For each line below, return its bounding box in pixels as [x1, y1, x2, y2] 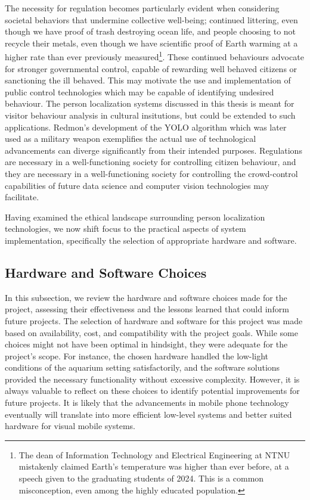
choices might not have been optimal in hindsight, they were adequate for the [5, 338, 288, 350]
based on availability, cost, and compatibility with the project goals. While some [5, 326, 298, 338]
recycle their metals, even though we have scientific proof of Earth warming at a [5, 36, 298, 49]
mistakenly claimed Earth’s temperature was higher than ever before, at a [18, 460, 289, 473]
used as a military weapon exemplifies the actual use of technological [5, 132, 256, 145]
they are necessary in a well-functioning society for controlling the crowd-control [5, 167, 298, 179]
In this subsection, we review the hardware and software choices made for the [5, 291, 287, 303]
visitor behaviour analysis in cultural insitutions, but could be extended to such [5, 109, 296, 121]
